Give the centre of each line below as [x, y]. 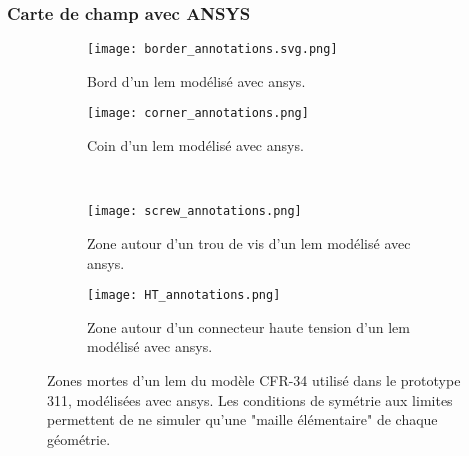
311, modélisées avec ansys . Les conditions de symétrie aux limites [250, 399]
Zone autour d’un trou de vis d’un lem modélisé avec [249, 242]
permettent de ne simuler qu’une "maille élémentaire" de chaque [242, 419]
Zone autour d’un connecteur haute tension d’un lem [248, 326]
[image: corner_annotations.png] [198, 113]
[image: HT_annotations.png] [184, 295]
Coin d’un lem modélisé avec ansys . [195, 145]
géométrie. [79, 438]
